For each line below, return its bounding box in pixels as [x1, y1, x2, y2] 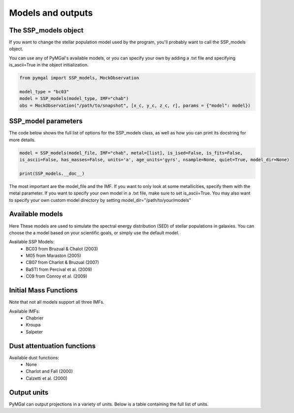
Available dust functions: [9, 354, 59, 360]
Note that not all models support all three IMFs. [9, 299, 104, 305]
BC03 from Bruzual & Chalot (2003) [26, 246, 98, 252]
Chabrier [26, 315, 44, 321]
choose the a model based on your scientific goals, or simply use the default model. [9, 229, 180, 236]
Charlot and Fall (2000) [26, 368, 73, 374]
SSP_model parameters [9, 117, 83, 126]
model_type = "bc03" [19, 89, 69, 95]
